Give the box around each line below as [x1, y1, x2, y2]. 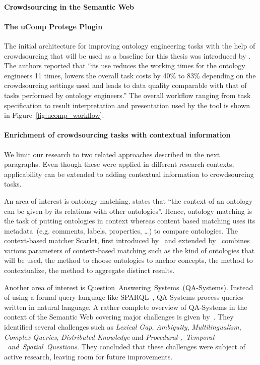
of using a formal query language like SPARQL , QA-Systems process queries [4, 292, 243, 302]
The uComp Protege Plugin [4, 21, 103, 31]
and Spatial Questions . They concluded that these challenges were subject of [8, 341, 245, 352]
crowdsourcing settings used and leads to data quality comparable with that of [4, 80, 247, 90]
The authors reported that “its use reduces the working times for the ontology [4, 60, 245, 71]
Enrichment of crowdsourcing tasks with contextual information [4, 129, 231, 140]
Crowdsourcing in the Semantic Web [4, 1, 135, 12]
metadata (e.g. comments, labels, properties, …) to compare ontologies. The [4, 225, 238, 236]
